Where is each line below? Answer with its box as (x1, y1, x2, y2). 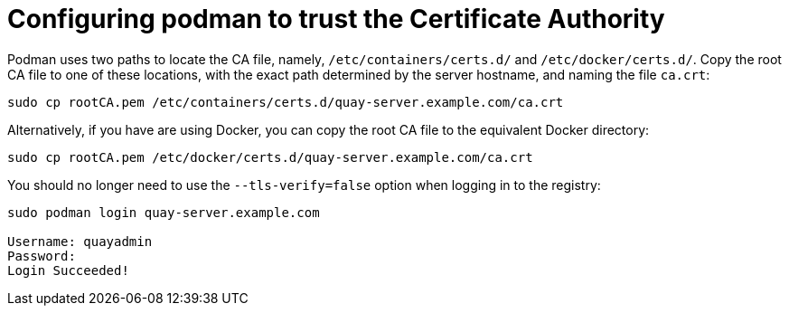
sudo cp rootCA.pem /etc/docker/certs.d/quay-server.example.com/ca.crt (7, 149, 533, 165)
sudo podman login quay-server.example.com (7, 204, 320, 220)
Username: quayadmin (7, 233, 153, 249)
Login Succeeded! (7, 262, 129, 278)
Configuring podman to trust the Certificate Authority (7, 4, 665, 34)
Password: (7, 248, 76, 263)
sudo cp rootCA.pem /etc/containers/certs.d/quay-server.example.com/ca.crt (7, 94, 564, 109)
